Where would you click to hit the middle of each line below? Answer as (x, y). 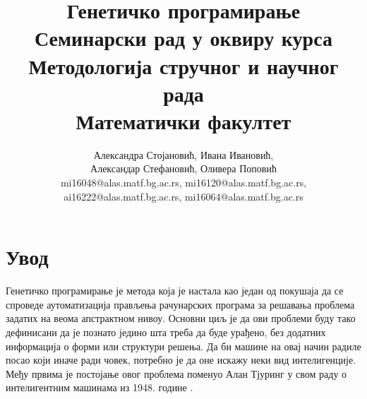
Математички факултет (183, 120)
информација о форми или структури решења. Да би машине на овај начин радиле (183, 346)
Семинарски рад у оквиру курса (183, 38)
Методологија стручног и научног (183, 65)
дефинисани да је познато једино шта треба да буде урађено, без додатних (166, 332)
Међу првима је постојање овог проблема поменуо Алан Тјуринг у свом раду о (176, 373)
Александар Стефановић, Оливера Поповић (183, 168)
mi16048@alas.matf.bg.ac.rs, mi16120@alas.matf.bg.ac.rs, (183, 183)
